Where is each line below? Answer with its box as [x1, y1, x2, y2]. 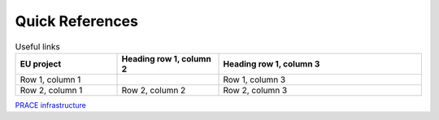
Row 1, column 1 [20, 74, 81, 85]
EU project [20, 58, 62, 69]
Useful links [15, 41, 60, 52]
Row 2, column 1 [20, 84, 83, 96]
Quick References [15, 12, 138, 30]
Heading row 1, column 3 [223, 58, 320, 69]
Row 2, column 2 [121, 84, 186, 96]
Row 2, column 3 [223, 84, 288, 96]
